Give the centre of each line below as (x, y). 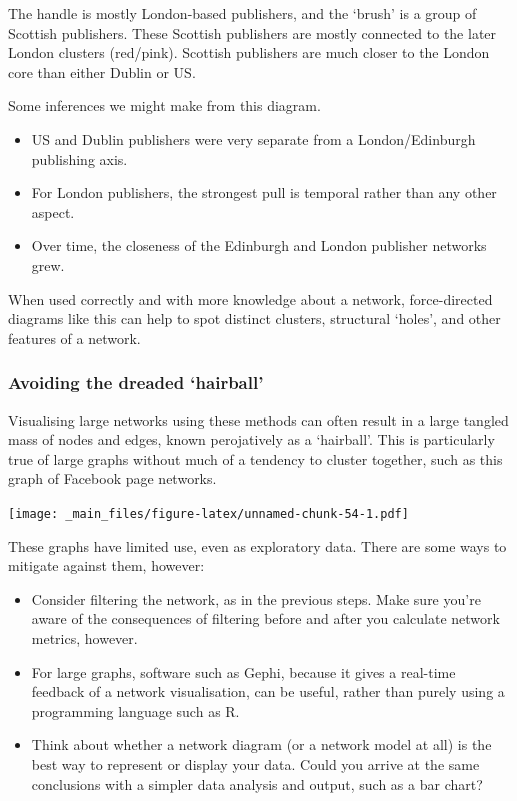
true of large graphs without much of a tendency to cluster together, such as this (255, 458)
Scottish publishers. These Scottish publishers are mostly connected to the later (252, 32)
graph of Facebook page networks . (112, 478)
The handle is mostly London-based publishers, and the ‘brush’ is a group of (242, 13)
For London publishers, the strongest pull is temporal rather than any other (264, 192)
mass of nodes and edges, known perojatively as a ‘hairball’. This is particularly (251, 439)
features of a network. (74, 337)
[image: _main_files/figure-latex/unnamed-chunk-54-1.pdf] (208, 513)
